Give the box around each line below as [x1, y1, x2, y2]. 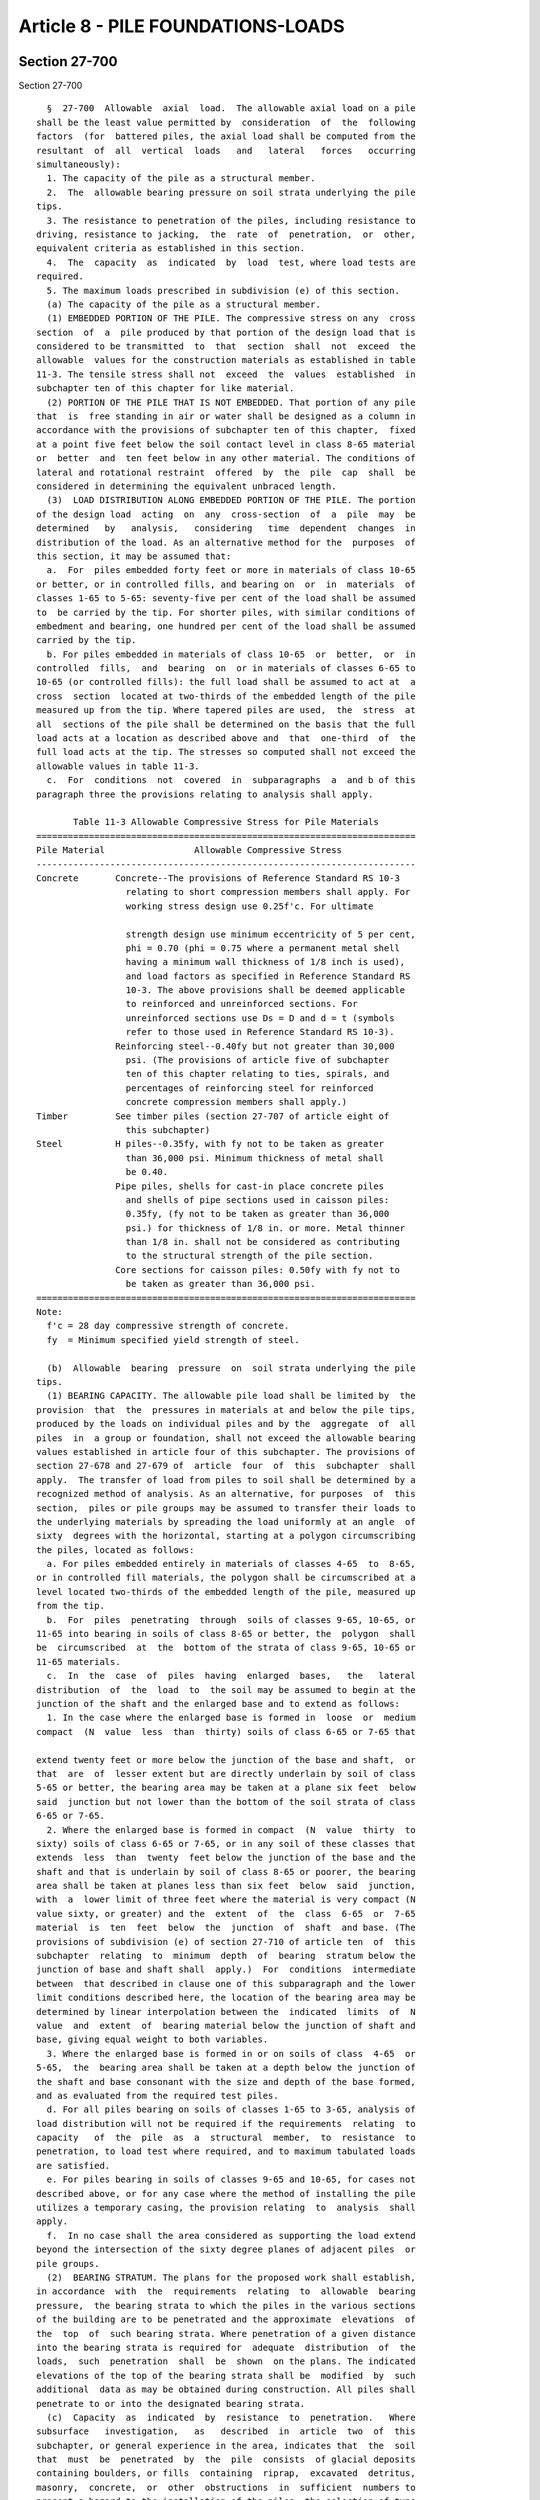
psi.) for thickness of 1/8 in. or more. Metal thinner [125, 1222, 406, 1234]
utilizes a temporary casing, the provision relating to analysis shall [36, 2202, 416, 2214]
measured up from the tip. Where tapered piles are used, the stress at [36, 705, 416, 716]
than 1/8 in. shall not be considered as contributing [125, 1236, 400, 1248]
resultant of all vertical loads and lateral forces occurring [36, 145, 416, 156]
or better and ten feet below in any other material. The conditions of [36, 453, 416, 464]
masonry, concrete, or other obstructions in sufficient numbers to [36, 2481, 416, 2493]
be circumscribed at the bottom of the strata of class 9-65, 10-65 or [36, 1642, 416, 1654]
